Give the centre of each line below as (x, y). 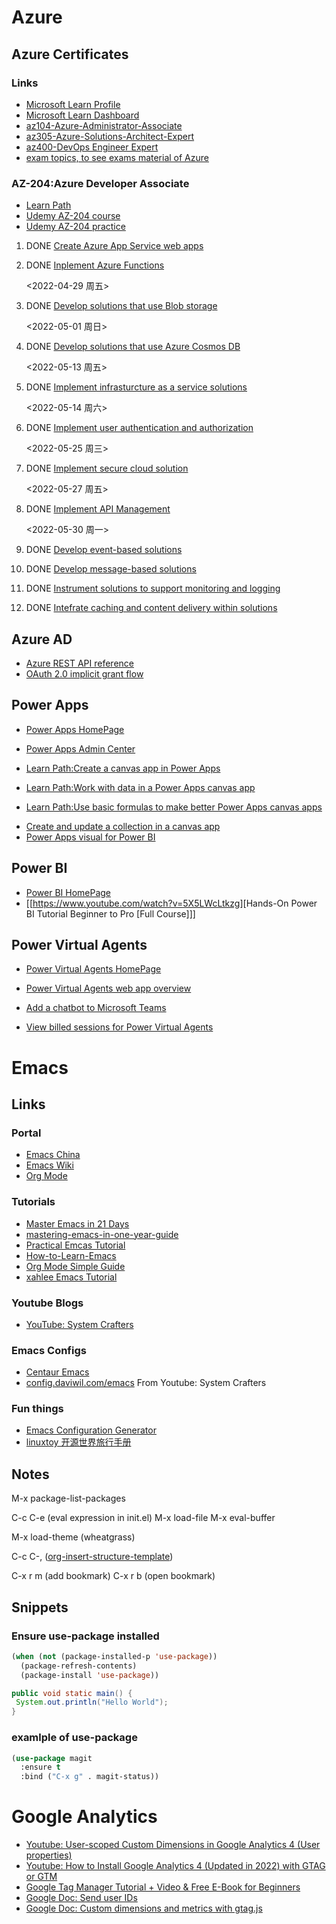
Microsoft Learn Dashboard (82, 115)
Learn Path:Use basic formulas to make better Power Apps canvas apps (174, 807)
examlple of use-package (74, 1738)
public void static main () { (72, 1693)
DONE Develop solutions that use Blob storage (121, 306)
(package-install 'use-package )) (90, 1675)
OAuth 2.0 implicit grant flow (84, 673)
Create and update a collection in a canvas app (123, 826)
